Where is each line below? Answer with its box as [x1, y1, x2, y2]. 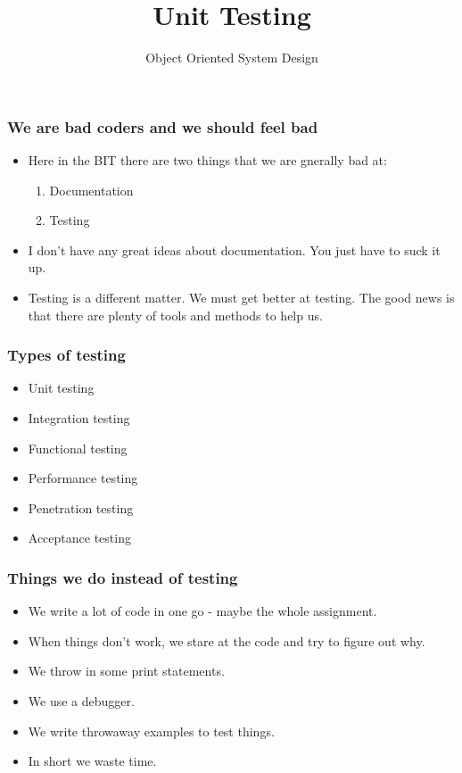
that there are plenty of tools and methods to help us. [28, 305, 323, 324]
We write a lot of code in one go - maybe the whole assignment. [28, 602, 377, 620]
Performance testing [28, 469, 138, 487]
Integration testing [28, 408, 130, 427]
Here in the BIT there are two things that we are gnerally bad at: [28, 151, 387, 170]
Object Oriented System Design [145, 48, 318, 67]
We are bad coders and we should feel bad [7, 115, 318, 137]
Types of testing [7, 344, 126, 366]
